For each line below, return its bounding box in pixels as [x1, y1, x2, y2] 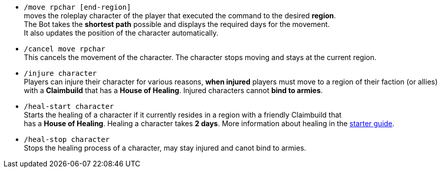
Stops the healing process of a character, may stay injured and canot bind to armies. [24, 144, 306, 152]
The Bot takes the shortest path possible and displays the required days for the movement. [24, 20, 330, 28]
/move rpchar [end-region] [24, 3, 131, 11]
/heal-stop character [24, 135, 110, 144]
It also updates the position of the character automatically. [24, 28, 218, 37]
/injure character [24, 69, 97, 77]
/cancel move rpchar [24, 45, 106, 53]
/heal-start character [24, 102, 114, 110]
